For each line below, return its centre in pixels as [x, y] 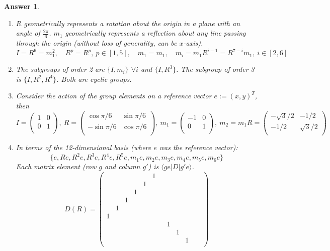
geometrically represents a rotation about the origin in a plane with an [132, 23]
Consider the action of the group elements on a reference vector [114, 96]
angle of [28, 33]
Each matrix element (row [56, 166]
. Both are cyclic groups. [94, 79]
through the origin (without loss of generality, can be [96, 43]
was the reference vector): [198, 147]
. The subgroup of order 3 [215, 69]
